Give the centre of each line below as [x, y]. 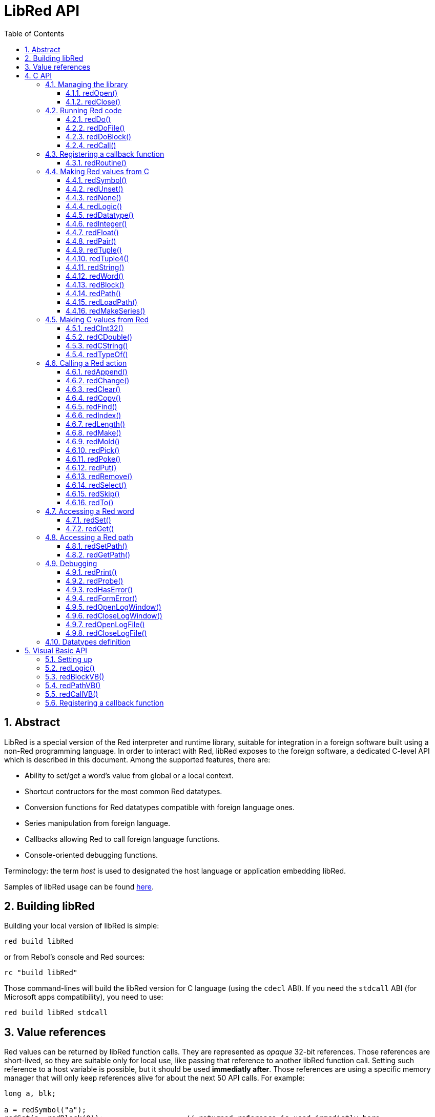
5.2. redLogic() [70, 668]
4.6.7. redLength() [96, 424]
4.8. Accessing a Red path [89, 537]
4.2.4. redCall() [91, 145]
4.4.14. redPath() [93, 293]
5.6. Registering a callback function [105, 702]
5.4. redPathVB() [73, 685]
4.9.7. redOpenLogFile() [105, 624]
